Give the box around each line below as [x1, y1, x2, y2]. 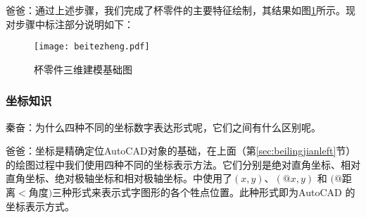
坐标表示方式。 [6, 198, 75, 213]
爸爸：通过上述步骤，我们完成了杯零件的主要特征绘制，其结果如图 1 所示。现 [6, 3, 355, 17]
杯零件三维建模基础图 [34, 61, 132, 76]
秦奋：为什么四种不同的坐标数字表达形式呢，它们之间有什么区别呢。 [6, 119, 321, 134]
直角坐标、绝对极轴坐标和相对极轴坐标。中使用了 [6, 171, 232, 186]
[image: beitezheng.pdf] [34, 42, 150, 52]
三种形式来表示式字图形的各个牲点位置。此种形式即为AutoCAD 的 [52, 185, 355, 200]
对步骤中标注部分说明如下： [6, 16, 134, 31]
